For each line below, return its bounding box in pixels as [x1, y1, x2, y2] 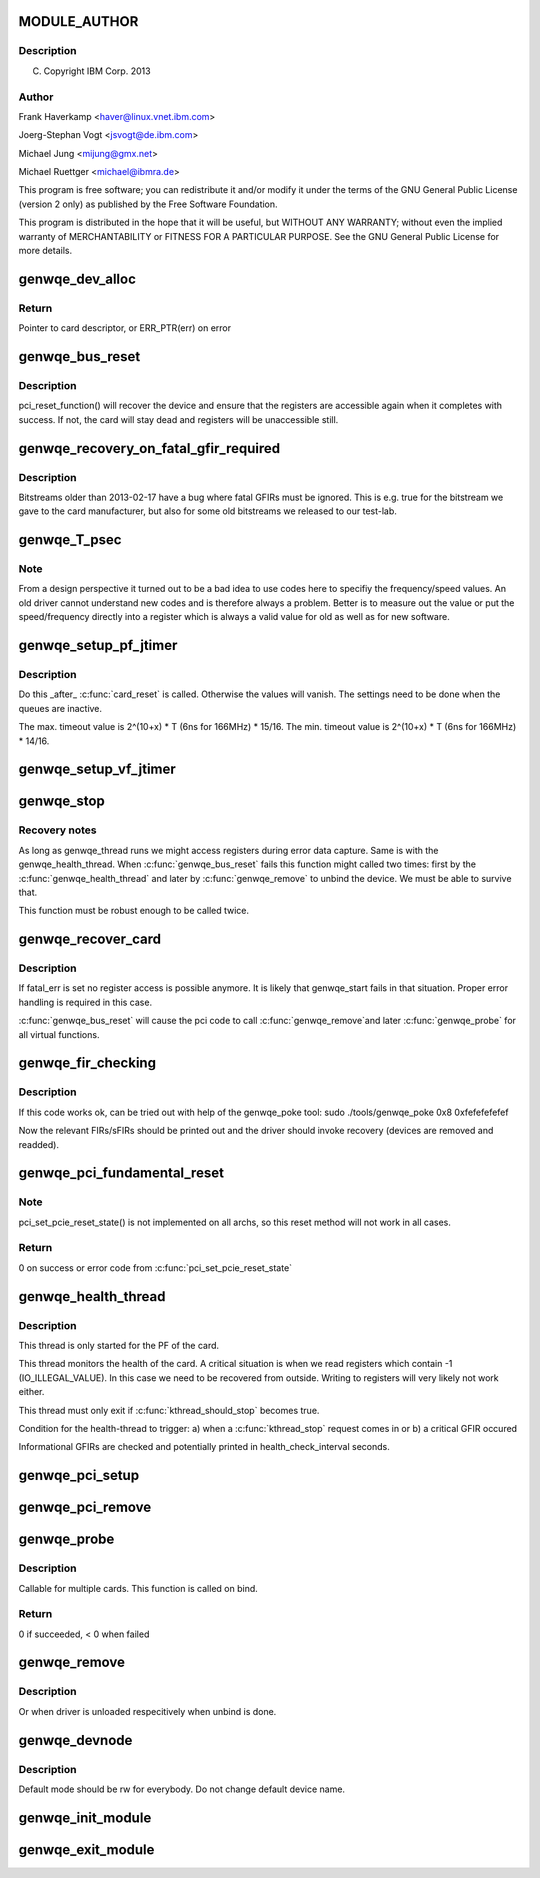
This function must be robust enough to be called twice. [18, 905, 250, 917]
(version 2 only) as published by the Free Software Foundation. [18, 198, 279, 210]
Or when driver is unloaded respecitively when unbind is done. [18, 1705, 277, 1717]
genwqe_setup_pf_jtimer [18, 637, 178, 654]
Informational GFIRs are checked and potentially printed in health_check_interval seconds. [18, 1441, 390, 1453]
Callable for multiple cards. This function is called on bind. [18, 1582, 259, 1594]
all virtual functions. [18, 1028, 100, 1040]
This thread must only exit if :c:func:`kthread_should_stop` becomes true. [18, 1404, 320, 1416]
